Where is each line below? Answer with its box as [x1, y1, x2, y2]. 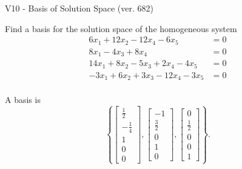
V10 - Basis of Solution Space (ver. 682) [5, 2, 153, 14]
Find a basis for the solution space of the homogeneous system [5, 22, 237, 35]
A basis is [5, 93, 41, 106]
